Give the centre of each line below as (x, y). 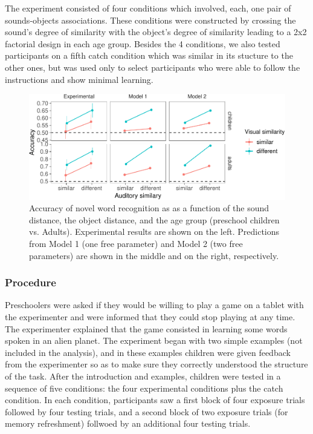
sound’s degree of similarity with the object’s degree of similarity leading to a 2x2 (156, 32)
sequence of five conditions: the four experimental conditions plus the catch (144, 388)
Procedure (31, 282)
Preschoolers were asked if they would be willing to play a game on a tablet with (154, 305)
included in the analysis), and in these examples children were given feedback (148, 352)
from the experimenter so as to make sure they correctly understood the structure (156, 364)
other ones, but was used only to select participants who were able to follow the (153, 67)
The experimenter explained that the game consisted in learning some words (146, 328)
